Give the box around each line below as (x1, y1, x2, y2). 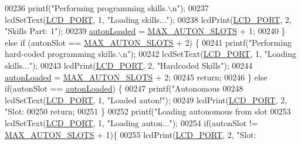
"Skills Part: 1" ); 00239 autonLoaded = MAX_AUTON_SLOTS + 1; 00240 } (5, 25, 286, 37)
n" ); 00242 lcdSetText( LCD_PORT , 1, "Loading (123, 48, 296, 60)
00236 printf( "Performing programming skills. (5, 2, 168, 14)
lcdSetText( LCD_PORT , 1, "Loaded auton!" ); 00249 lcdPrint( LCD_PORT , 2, (5, 93, 288, 106)
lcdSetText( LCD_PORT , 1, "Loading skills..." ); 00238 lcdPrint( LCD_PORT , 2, (5, 13, 292, 25)
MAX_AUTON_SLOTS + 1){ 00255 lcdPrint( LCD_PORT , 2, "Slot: (5, 128, 256, 140)
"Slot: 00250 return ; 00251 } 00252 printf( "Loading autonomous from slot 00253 (5, 105, 291, 117)
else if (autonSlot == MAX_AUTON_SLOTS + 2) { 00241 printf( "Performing (5, 36, 292, 48)
